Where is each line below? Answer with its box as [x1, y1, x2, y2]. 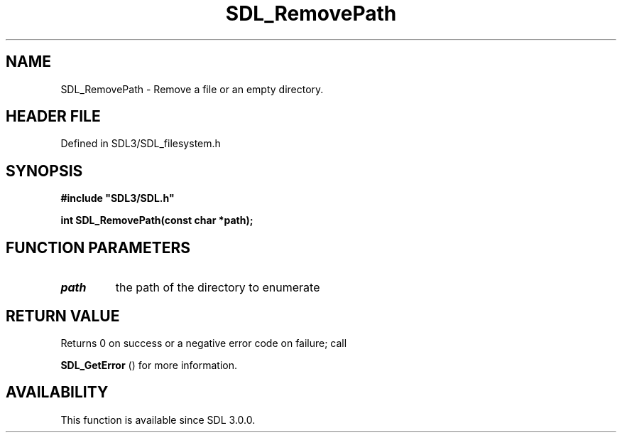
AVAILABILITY [6, 383, 109, 402]
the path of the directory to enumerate [115, 280, 320, 295]
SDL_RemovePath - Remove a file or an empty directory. [60, 82, 324, 95]
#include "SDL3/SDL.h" [60, 192, 175, 205]
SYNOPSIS [6, 161, 83, 180]
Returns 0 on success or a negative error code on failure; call [60, 336, 347, 349]
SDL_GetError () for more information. [60, 358, 238, 371]
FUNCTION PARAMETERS [6, 238, 190, 257]
